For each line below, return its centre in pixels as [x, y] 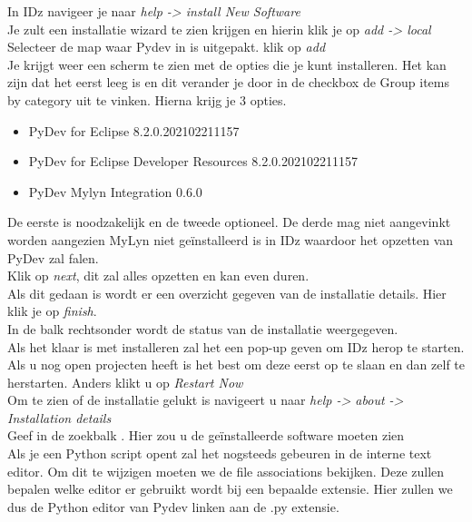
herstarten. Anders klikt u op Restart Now [125, 382]
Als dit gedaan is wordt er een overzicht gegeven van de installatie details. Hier [227, 293]
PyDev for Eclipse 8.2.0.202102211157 [134, 130]
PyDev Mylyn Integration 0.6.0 [115, 191]
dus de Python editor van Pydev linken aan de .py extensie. [173, 506]
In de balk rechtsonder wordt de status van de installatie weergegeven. [203, 328]
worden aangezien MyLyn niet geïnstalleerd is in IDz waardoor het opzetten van [231, 239]
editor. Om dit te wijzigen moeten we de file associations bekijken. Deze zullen [226, 471]
